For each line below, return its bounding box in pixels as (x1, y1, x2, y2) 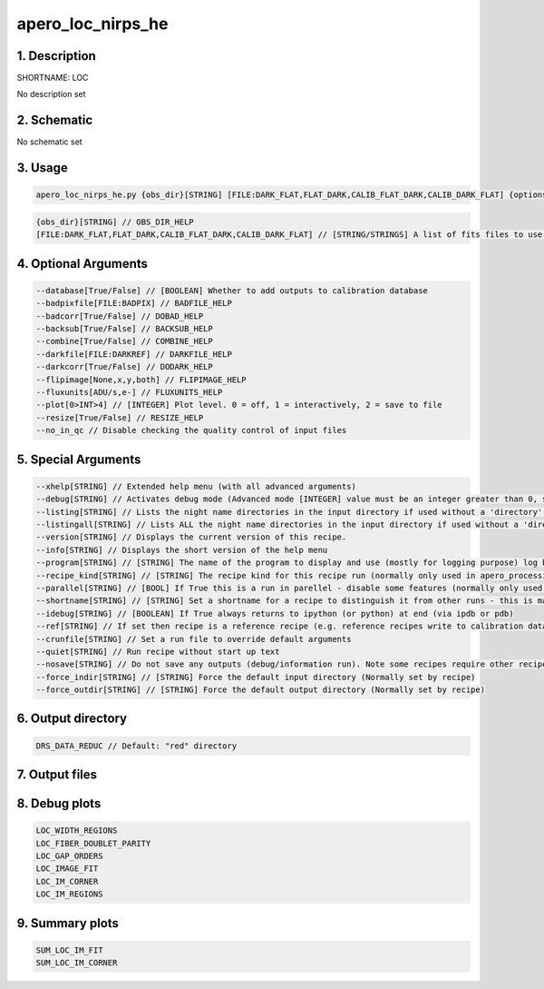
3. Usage (16, 160, 68, 176)
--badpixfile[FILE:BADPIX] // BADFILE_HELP (35, 298, 233, 309)
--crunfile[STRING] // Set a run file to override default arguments (35, 634, 352, 644)
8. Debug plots (16, 796, 102, 812)
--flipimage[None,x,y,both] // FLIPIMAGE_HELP (35, 374, 247, 385)
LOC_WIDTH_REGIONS (35, 826, 118, 836)
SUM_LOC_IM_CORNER (35, 958, 118, 968)
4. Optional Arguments (16, 255, 149, 272)
